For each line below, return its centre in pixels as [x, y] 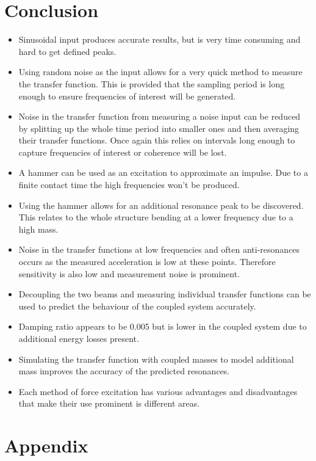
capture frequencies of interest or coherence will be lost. [123, 152]
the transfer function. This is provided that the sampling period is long [152, 83]
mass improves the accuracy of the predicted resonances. [124, 371]
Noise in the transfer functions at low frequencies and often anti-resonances [159, 249]
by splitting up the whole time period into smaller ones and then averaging [159, 128]
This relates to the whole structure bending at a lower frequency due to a [156, 217]
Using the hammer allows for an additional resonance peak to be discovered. [161, 205]
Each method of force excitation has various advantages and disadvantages [158, 391]
